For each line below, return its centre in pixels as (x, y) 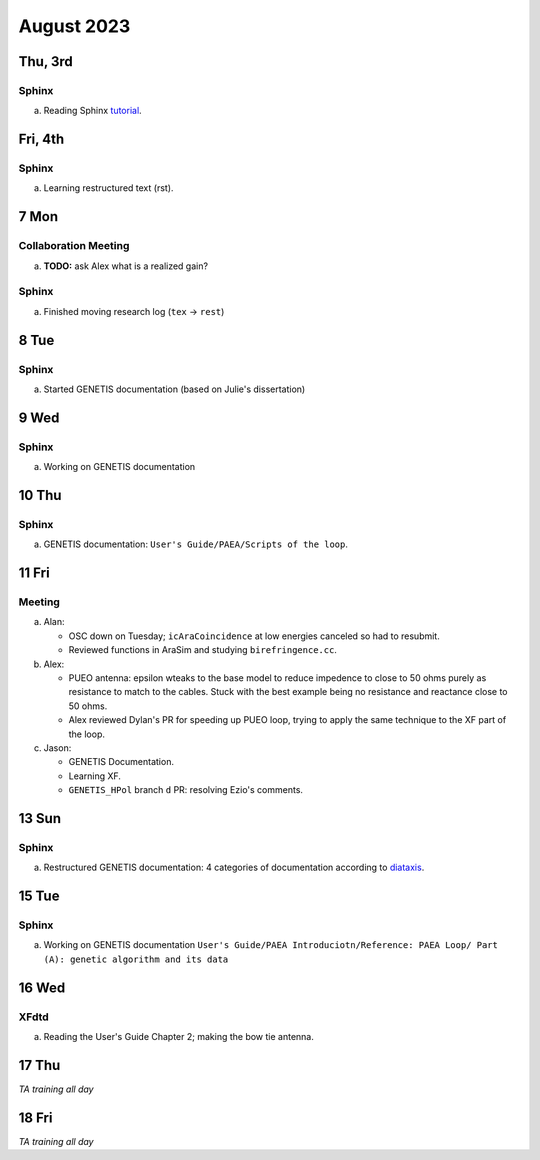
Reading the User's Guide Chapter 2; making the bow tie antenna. (178, 1036)
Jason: (57, 747)
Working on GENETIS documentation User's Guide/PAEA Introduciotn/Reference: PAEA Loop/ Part (271, 945)
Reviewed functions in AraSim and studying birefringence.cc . (202, 650)
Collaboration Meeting (74, 246)
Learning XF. (95, 776)
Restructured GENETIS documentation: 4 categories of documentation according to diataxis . (234, 867)
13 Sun (40, 818)
